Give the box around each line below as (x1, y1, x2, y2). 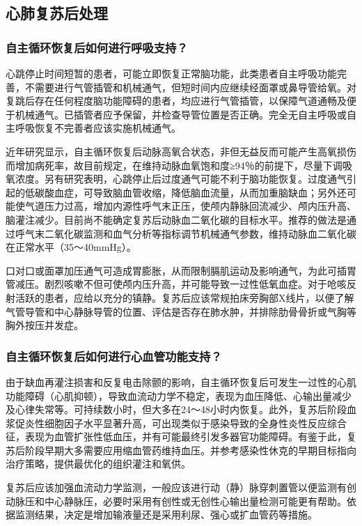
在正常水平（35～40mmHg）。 (6, 240, 136, 254)
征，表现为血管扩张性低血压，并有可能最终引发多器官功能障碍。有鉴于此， (6, 429, 347, 444)
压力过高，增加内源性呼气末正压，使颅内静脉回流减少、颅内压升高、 (44, 199, 356, 213)
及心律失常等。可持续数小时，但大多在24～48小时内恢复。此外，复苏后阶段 (6, 402, 347, 417)
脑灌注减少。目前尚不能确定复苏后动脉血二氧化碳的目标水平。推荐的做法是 (6, 212, 347, 226)
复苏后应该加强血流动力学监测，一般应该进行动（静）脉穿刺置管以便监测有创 (6, 480, 356, 495)
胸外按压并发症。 (6, 318, 84, 332)
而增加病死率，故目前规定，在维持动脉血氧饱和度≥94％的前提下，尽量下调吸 (6, 157, 352, 172)
